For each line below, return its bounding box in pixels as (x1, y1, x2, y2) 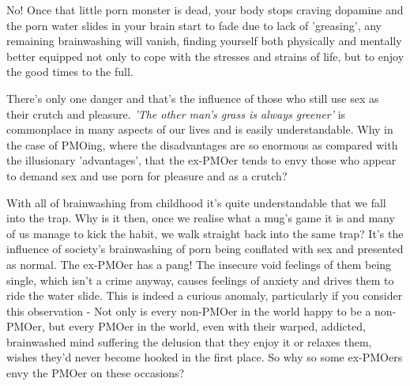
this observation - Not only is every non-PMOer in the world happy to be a (6, 302, 371, 319)
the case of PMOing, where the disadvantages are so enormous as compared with (6, 136, 398, 153)
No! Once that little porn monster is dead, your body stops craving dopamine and (6, 2, 404, 17)
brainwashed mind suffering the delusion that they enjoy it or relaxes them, (6, 333, 372, 350)
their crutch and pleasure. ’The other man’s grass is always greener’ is (6, 105, 346, 122)
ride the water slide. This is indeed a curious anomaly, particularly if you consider (6, 287, 403, 304)
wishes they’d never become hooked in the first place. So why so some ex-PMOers (6, 349, 403, 365)
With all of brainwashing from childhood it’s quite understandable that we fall (6, 194, 386, 210)
